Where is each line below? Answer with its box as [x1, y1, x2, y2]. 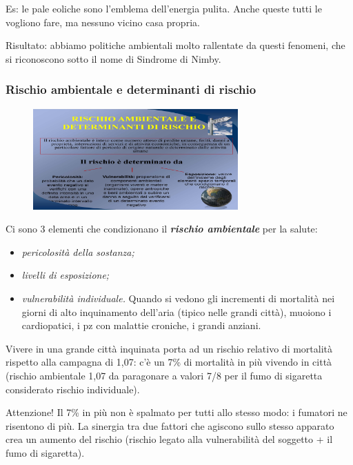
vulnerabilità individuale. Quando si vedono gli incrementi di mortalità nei [21, 291, 335, 306]
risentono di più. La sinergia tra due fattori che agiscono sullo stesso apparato [6, 418, 334, 433]
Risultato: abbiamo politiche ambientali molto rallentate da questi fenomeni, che [6, 38, 345, 52]
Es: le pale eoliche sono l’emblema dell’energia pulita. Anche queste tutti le [6, 1, 322, 15]
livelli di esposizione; [21, 268, 110, 282]
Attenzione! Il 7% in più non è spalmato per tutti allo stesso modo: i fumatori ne [6, 405, 347, 419]
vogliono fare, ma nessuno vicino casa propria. [6, 14, 200, 29]
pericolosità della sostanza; [21, 244, 134, 259]
